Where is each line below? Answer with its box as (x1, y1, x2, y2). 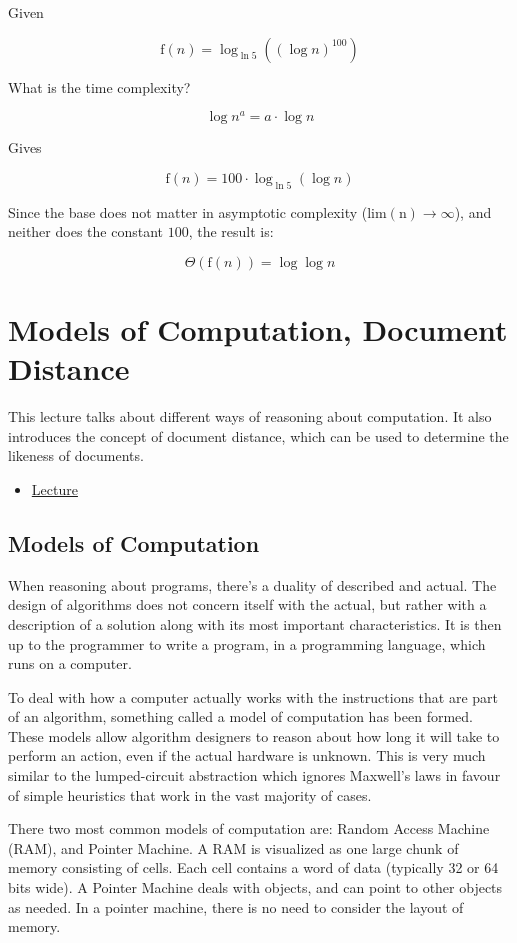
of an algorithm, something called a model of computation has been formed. (8, 706, 473, 727)
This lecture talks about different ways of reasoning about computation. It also (8, 406, 492, 427)
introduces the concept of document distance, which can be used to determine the (8, 425, 509, 446)
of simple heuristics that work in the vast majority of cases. (8, 784, 372, 805)
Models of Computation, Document (8, 309, 508, 350)
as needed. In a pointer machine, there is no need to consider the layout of (8, 896, 464, 917)
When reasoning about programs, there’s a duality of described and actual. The (8, 574, 497, 595)
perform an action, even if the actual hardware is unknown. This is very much (8, 745, 486, 766)
